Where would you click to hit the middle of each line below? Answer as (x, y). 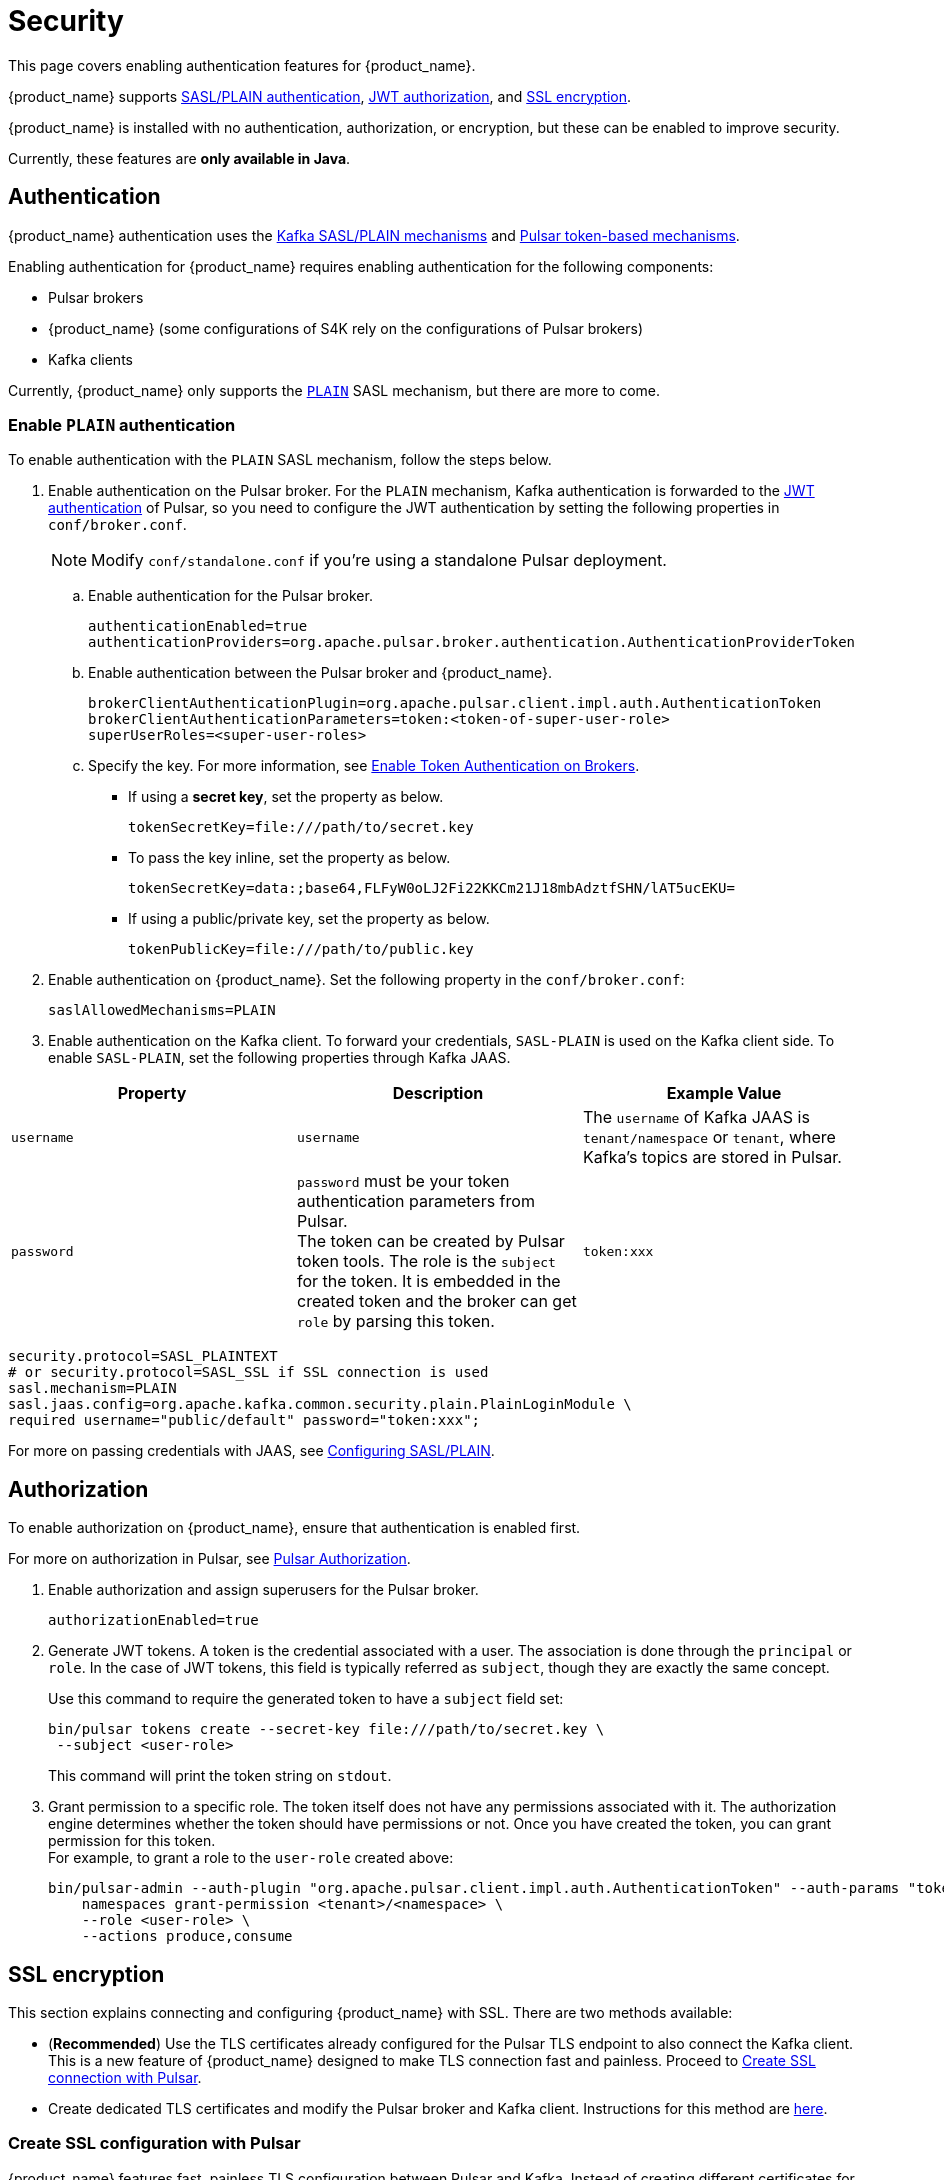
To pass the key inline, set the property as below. (289, 858)
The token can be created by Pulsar (430, 1241)
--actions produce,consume (187, 1936)
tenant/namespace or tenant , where (709, 1137)
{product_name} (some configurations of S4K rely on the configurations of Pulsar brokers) (346, 328)
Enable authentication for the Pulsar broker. (230, 596)
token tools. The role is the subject (426, 1261)
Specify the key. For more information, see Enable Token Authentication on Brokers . (364, 766)
